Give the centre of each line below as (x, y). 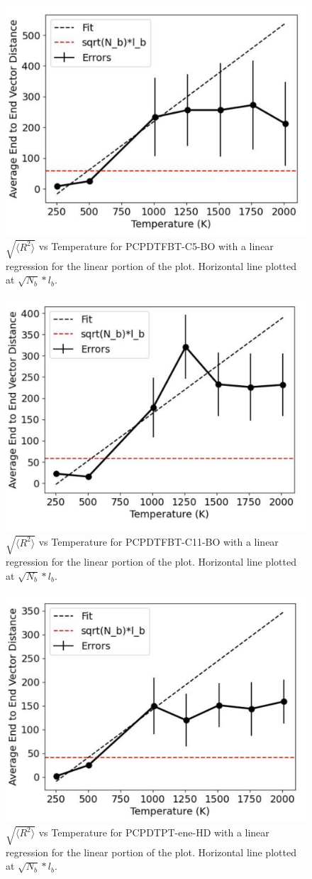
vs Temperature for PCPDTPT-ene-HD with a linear (154, 832)
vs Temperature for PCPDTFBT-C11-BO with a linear (158, 542)
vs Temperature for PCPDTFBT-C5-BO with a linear (156, 246)
